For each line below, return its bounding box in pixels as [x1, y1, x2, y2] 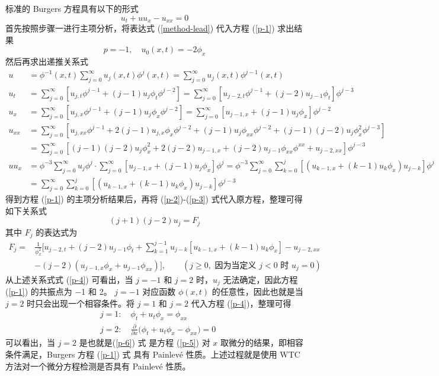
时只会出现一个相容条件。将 [27, 297, 135, 309]
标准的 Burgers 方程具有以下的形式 [5, 2, 139, 14]
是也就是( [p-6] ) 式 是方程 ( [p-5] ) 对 [79, 336, 210, 349]
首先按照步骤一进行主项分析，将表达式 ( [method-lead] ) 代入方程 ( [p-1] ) [5, 22, 275, 34]
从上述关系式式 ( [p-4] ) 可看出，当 [5, 273, 133, 285]
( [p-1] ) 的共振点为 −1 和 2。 [5, 285, 112, 297]
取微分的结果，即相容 [220, 336, 304, 349]
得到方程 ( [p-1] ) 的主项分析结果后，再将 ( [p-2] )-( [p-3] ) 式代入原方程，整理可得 [5, 193, 303, 205]
